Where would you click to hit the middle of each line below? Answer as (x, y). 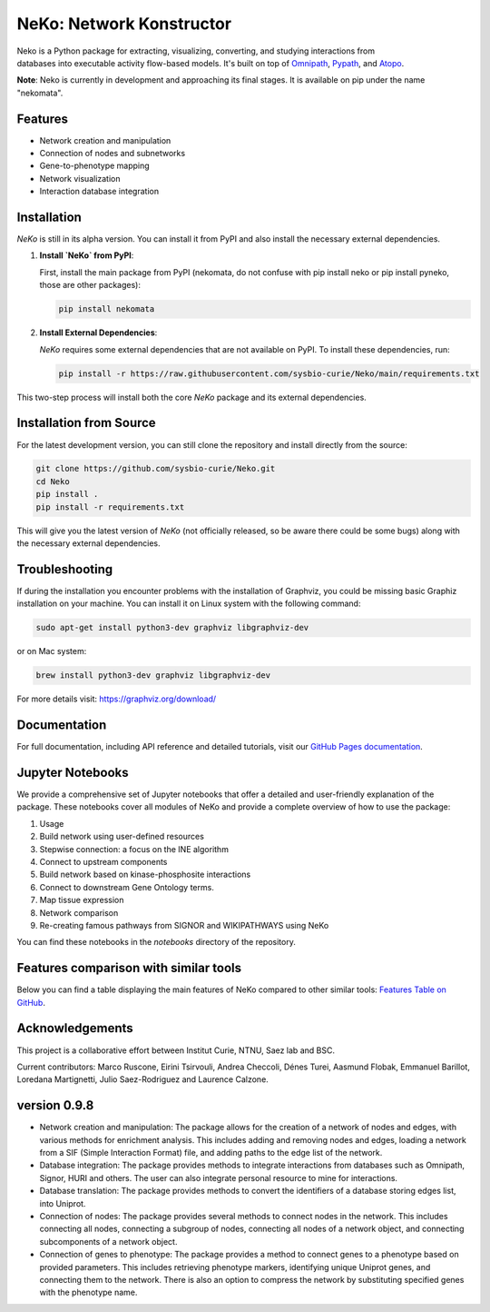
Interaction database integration (99, 192)
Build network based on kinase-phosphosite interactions (145, 875)
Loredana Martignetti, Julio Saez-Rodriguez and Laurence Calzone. (143, 1079)
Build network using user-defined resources (122, 837)
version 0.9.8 (55, 1105)
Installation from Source (86, 423)
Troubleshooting (65, 569)
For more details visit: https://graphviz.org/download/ (117, 699)
